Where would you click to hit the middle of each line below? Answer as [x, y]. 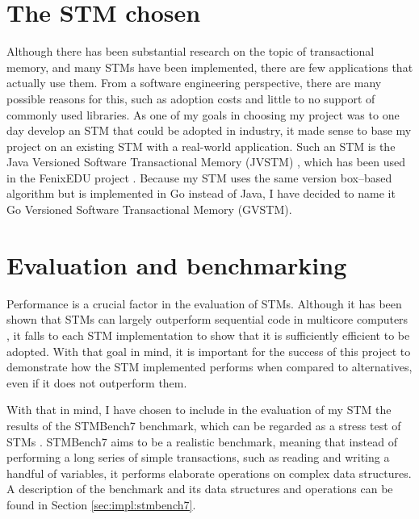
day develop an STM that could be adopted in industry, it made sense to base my [209, 130]
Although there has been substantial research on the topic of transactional [191, 51]
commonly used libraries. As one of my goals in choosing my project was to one [203, 114]
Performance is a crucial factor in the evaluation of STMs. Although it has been [204, 303]
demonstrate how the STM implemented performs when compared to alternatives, [209, 367]
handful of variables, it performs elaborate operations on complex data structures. [209, 473]
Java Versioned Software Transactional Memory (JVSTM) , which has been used [206, 162]
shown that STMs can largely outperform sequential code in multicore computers [207, 319]
